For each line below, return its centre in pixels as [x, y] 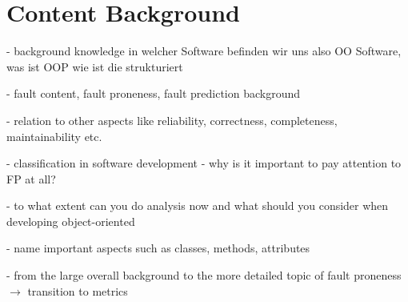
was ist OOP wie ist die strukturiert [95, 66]
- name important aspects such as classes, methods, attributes [158, 248]
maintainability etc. [54, 136]
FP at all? [31, 178]
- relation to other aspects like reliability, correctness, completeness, [172, 120]
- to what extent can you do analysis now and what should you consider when [198, 205]
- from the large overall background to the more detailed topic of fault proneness [204, 275]
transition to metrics [78, 290]
